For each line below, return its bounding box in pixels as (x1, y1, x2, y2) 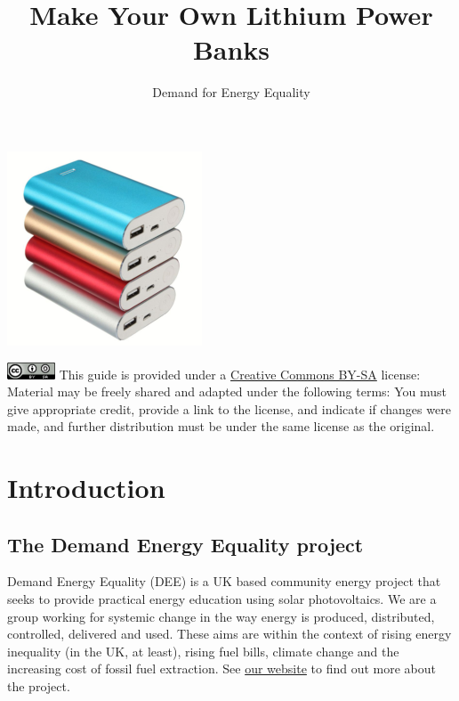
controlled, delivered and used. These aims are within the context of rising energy (7, 624, 452, 643)
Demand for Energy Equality (152, 83, 310, 102)
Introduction (7, 469, 165, 506)
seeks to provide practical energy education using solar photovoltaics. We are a (7, 590, 437, 608)
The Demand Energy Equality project (7, 530, 364, 558)
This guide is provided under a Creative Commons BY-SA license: (59, 364, 421, 383)
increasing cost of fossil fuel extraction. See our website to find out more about (7, 659, 437, 678)
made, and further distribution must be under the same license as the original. (7, 417, 435, 436)
